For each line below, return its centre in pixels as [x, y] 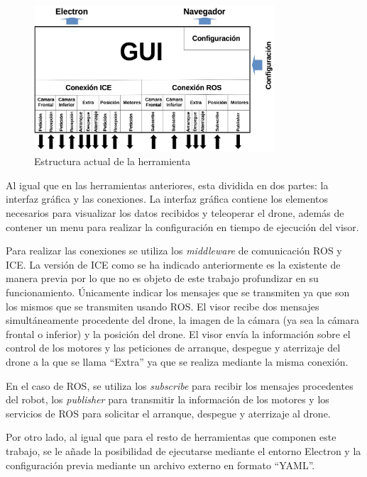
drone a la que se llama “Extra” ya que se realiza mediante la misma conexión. [177, 361]
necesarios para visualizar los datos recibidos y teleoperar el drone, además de [175, 213]
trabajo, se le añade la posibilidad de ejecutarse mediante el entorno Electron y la [183, 450]
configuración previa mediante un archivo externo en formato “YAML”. [160, 465]
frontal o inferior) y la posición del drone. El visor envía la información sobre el [178, 333]
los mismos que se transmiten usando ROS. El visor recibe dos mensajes [163, 306]
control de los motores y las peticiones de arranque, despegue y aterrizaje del [173, 348]
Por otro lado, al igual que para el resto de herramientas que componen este [171, 437]
